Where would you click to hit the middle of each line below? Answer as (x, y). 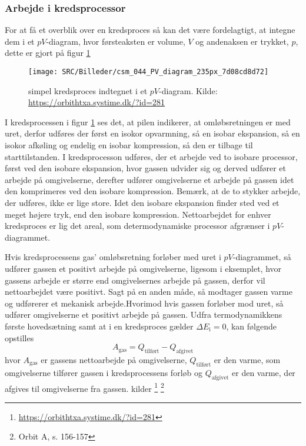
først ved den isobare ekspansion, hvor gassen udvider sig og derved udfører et (145, 168)
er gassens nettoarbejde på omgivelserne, (114, 359)
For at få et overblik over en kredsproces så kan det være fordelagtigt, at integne (150, 30)
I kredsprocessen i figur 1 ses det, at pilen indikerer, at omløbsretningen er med (148, 122)
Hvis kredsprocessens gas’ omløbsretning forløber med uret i (113, 257)
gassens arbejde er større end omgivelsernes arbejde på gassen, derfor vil (135, 280)
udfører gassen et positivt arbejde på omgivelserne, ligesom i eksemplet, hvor (143, 268)
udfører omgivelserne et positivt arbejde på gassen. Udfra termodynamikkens (144, 314)
